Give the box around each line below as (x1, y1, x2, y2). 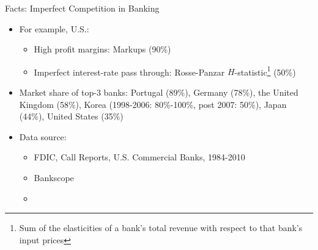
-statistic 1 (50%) (234, 63, 296, 78)
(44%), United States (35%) (19, 110, 124, 123)
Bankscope (34, 171, 74, 184)
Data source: (19, 130, 67, 143)
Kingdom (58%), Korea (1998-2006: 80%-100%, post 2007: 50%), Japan (19, 98, 287, 110)
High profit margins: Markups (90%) (34, 43, 171, 55)
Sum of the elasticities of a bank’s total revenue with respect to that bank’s (19, 221, 303, 234)
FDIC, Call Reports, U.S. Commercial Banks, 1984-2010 (34, 151, 245, 163)
